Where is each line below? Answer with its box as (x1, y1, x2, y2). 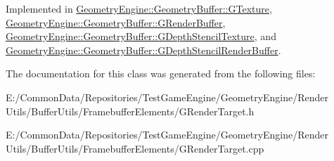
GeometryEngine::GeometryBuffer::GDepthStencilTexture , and (6, 29, 276, 44)
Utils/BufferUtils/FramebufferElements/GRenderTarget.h (6, 103, 255, 118)
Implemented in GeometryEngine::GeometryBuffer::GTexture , (6, 1, 272, 15)
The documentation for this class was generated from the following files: (6, 66, 316, 81)
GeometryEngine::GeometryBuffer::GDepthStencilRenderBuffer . (6, 42, 281, 57)
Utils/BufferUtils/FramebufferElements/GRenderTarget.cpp (6, 141, 264, 155)
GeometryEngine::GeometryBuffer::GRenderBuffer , (6, 15, 226, 30)
